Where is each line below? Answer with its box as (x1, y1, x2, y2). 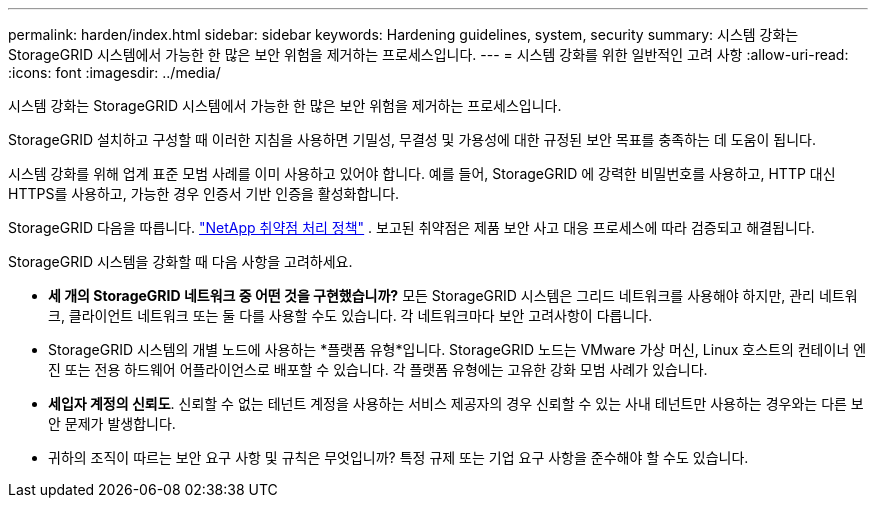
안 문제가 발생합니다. (48, 415, 176, 432)
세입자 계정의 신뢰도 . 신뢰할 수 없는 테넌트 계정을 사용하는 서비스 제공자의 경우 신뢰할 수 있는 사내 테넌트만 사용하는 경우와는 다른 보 (48, 395, 864, 412)
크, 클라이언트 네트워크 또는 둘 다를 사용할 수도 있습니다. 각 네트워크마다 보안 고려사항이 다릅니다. (48, 307, 653, 324)
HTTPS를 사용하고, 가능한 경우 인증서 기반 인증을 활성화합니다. (8, 185, 400, 202)
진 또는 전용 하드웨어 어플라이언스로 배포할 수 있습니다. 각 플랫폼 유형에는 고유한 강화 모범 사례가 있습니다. (48, 361, 708, 378)
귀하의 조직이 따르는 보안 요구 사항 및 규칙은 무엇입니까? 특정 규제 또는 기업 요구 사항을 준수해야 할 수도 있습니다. (48, 449, 749, 466)
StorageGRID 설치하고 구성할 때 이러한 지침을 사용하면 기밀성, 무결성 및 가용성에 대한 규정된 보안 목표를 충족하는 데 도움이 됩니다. (8, 131, 816, 148)
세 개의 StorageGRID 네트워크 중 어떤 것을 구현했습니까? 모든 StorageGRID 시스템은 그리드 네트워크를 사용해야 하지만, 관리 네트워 (48, 287, 858, 304)
